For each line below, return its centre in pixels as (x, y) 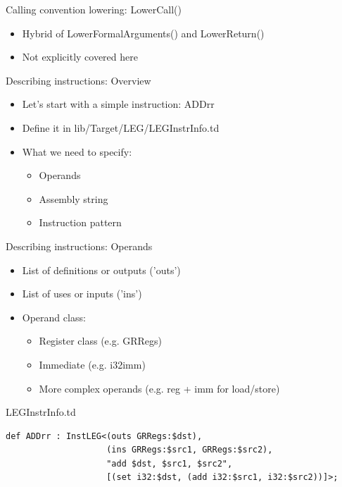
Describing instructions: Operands (79, 246)
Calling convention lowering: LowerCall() (94, 9)
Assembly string (74, 198)
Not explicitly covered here (80, 57)
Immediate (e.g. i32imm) (92, 364)
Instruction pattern (80, 222)
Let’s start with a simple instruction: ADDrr (118, 104)
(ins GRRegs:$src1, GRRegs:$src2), (190, 450)
